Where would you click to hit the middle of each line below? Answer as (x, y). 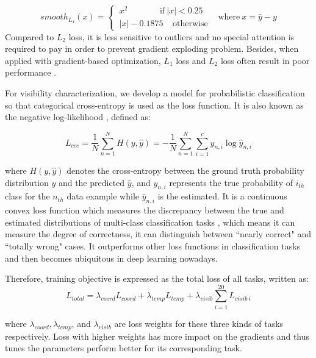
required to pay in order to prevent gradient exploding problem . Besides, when (152, 48)
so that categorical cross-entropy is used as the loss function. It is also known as (154, 105)
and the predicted (92, 182)
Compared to (30, 36)
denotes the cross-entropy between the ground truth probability (185, 170)
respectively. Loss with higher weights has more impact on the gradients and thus (157, 336)
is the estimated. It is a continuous (222, 196)
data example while (103, 196)
